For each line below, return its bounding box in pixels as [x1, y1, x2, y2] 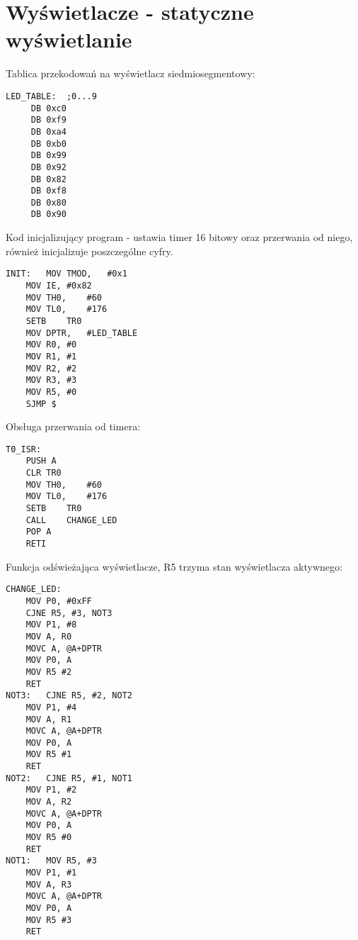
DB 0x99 [30, 150, 67, 161]
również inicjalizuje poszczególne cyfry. [6, 243, 173, 258]
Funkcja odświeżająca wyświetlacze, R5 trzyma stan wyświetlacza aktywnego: [6, 559, 342, 573]
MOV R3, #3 [25, 375, 77, 386]
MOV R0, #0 [25, 340, 77, 350]
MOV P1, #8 [25, 620, 77, 630]
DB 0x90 [30, 209, 67, 220]
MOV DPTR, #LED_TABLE [25, 328, 138, 338]
